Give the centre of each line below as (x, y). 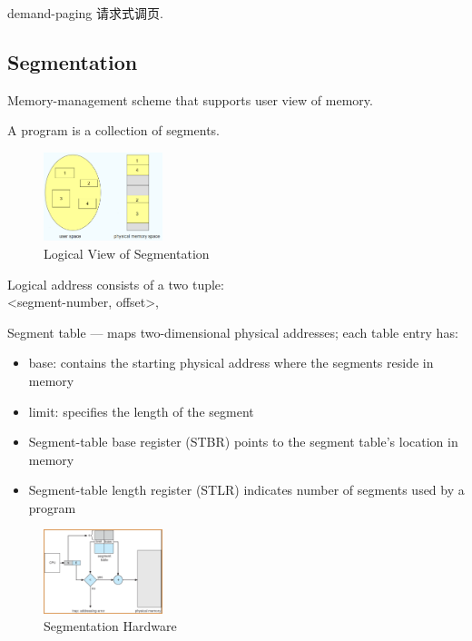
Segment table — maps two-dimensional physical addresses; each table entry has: (233, 332)
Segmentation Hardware (110, 626)
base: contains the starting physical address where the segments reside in (231, 363)
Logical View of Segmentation (127, 253)
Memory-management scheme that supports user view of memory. (190, 99)
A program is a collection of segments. (113, 130)
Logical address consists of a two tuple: (116, 284)
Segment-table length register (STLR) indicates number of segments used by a (246, 490)
